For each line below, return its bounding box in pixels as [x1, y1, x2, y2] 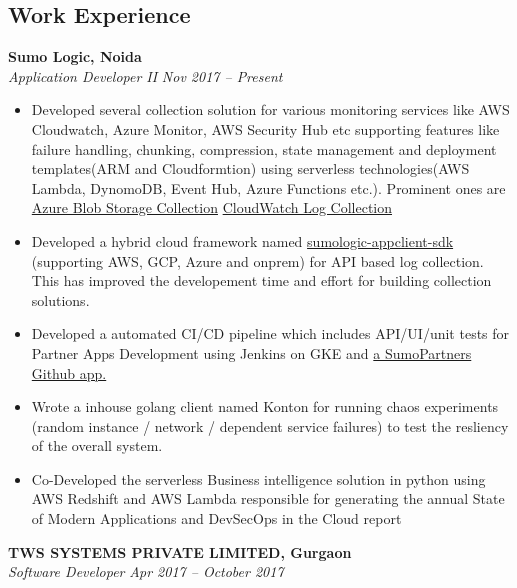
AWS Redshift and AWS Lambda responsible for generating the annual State [31, 488, 505, 509]
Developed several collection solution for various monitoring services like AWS [31, 99, 510, 120]
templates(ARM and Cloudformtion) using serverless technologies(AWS [31, 158, 470, 179]
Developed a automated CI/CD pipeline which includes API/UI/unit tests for [31, 323, 510, 344]
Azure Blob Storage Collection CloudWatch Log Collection [31, 197, 393, 218]
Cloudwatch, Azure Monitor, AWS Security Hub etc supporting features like [31, 118, 500, 139]
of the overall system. [31, 435, 163, 456]
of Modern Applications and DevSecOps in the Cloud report [31, 508, 402, 529]
